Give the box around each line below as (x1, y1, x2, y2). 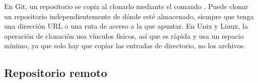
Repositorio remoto (4, 65, 107, 80)
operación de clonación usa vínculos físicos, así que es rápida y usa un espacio (4, 30, 244, 41)
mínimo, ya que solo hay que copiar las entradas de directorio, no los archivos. (4, 40, 245, 51)
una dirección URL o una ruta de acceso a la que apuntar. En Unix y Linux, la (4, 21, 248, 31)
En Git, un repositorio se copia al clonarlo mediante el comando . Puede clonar (4, 1, 248, 11)
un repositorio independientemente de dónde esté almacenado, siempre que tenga (4, 11, 254, 21)
